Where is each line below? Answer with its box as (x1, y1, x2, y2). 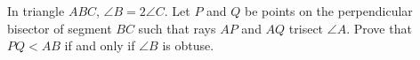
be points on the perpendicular (245, 2, 413, 19)
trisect (288, 19, 324, 37)
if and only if (64, 36, 135, 55)
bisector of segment (7, 19, 112, 37)
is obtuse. (162, 36, 214, 55)
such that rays (138, 19, 216, 37)
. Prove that (346, 19, 412, 37)
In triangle (7, 2, 65, 19)
